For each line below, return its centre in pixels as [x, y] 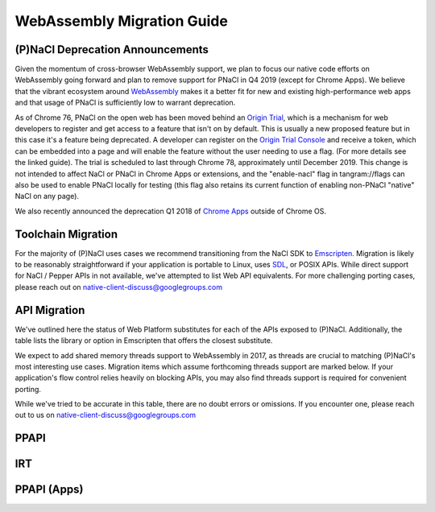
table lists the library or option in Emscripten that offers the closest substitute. [144, 341]
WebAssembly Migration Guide [122, 21]
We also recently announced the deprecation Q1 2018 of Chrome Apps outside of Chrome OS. [170, 211]
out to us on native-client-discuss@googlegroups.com [106, 415]
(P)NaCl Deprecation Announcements [112, 50]
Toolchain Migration [66, 234]
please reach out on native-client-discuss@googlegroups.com [119, 287]
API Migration [50, 310]
